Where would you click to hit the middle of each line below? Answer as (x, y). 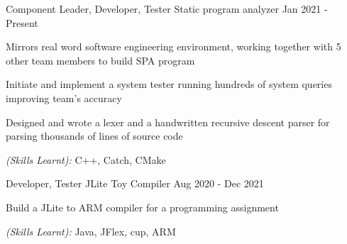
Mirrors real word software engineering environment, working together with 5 (173, 46)
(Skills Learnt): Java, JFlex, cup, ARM (91, 231)
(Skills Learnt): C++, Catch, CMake (86, 159)
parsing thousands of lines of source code (94, 136)
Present (22, 22)
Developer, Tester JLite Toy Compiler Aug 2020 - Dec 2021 (135, 183)
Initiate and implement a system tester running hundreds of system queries (169, 84)
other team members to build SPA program (100, 60)
